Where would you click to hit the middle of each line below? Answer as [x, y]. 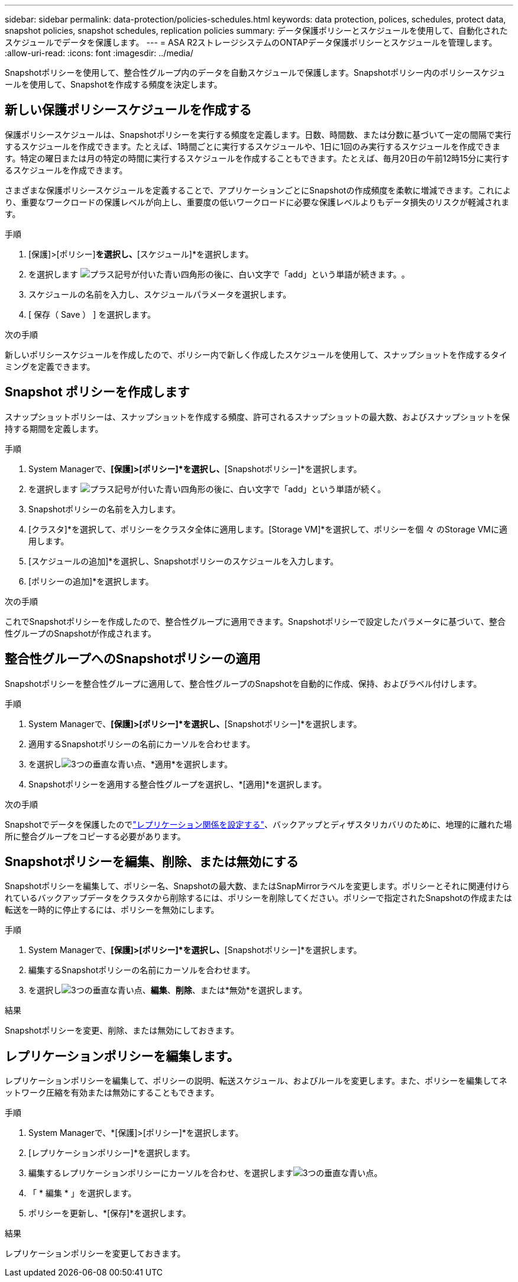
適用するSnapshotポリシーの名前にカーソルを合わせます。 [142, 744]
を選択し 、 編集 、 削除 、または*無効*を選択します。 [168, 990]
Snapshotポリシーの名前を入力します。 [104, 509]
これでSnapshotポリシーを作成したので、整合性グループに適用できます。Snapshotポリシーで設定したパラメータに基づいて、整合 [255, 621]
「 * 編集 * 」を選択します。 [82, 1193]
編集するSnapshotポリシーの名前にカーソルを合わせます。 [142, 970]
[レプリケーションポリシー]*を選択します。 [112, 1153]
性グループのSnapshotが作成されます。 [81, 633]
